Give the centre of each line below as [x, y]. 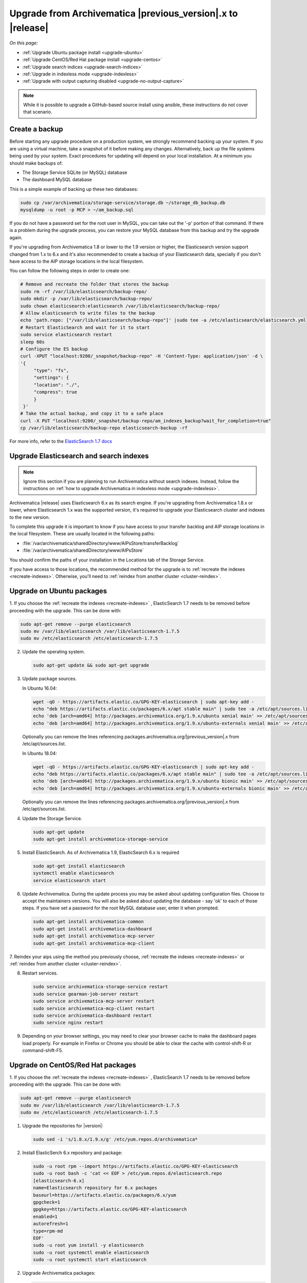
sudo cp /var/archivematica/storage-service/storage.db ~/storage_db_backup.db [123, 202]
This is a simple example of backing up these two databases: [74, 189]
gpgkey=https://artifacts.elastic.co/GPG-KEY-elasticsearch [110, 1209]
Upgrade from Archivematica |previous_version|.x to [124, 13]
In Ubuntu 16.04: [40, 688]
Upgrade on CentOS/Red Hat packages [73, 1065]
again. [16, 237]
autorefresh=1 [51, 1224]
